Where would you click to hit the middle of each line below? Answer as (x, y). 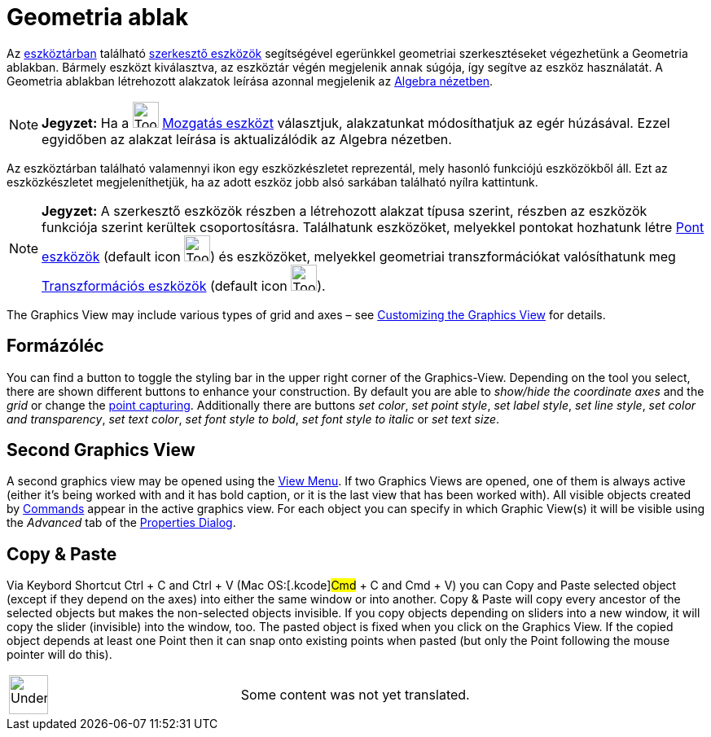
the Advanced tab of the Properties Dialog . (121, 523)
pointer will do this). (59, 655)
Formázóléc (55, 346)
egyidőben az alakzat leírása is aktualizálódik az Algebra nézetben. (247, 139)
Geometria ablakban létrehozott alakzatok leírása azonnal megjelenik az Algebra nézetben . (250, 81)
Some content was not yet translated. (355, 695)
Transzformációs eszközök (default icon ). (184, 285)
